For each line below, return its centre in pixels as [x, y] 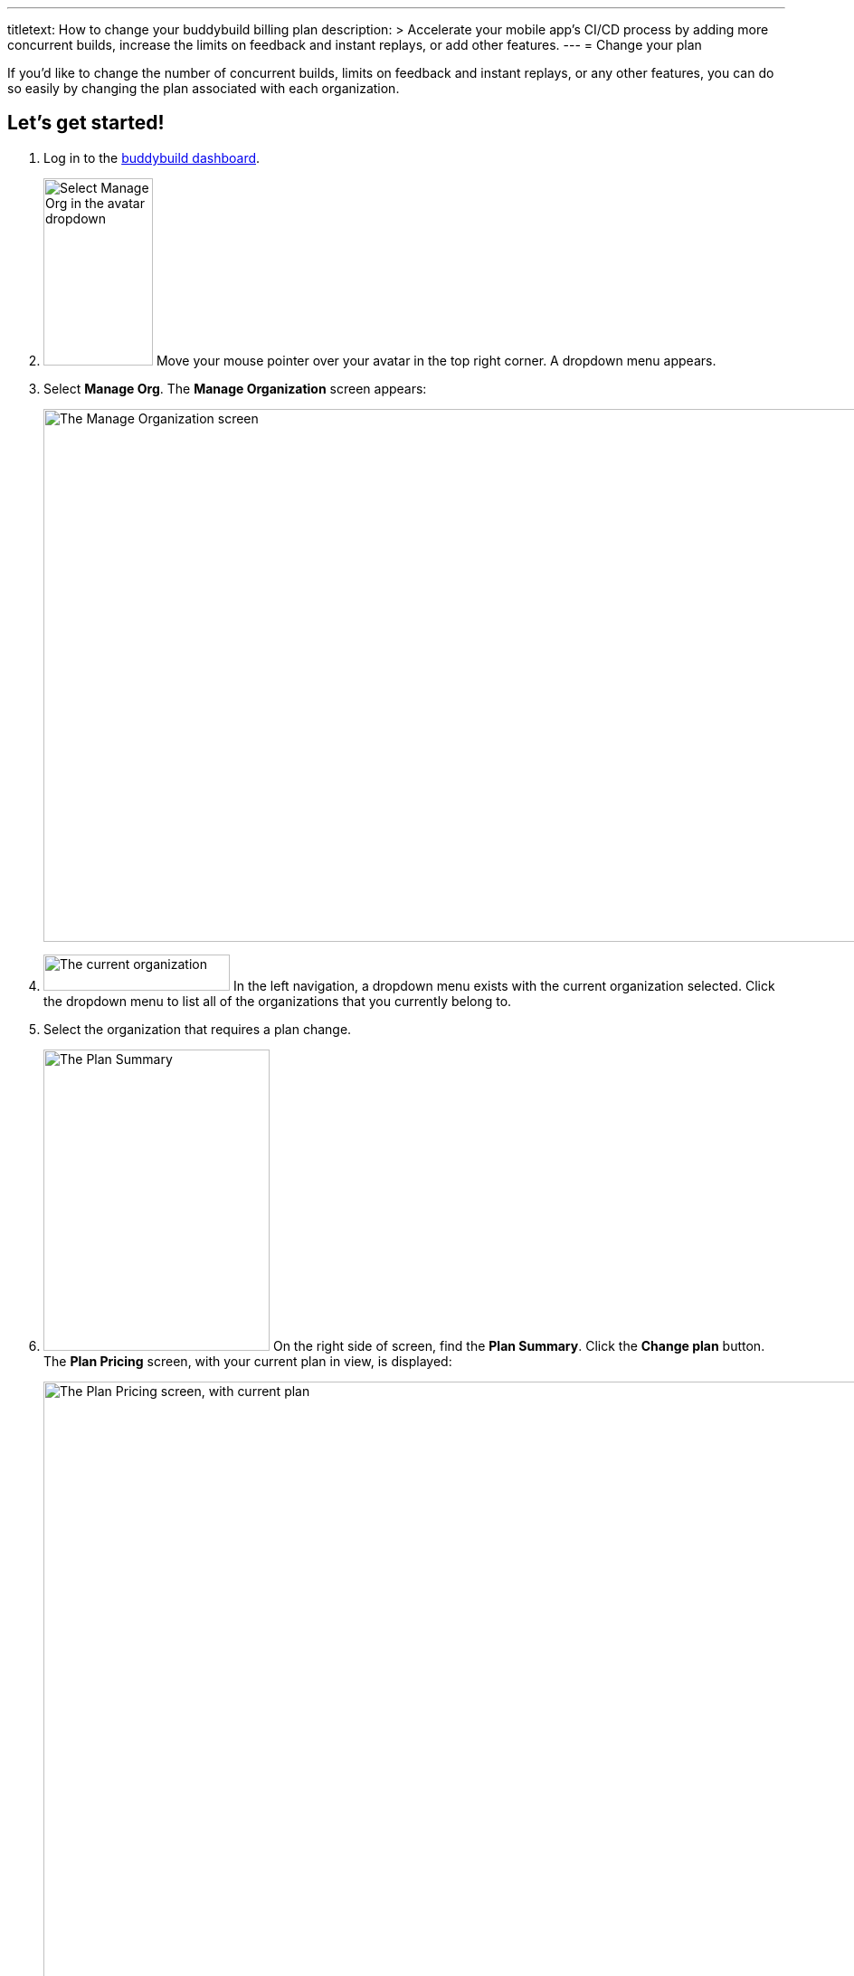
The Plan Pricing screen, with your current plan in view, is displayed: [248, 1361]
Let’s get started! [86, 123]
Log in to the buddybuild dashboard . [152, 157]
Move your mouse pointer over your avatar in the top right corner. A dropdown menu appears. [436, 360]
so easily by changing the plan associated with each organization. [204, 88]
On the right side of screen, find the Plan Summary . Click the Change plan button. [519, 1345]
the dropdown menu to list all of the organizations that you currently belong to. [278, 1001]
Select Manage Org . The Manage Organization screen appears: [235, 388]
